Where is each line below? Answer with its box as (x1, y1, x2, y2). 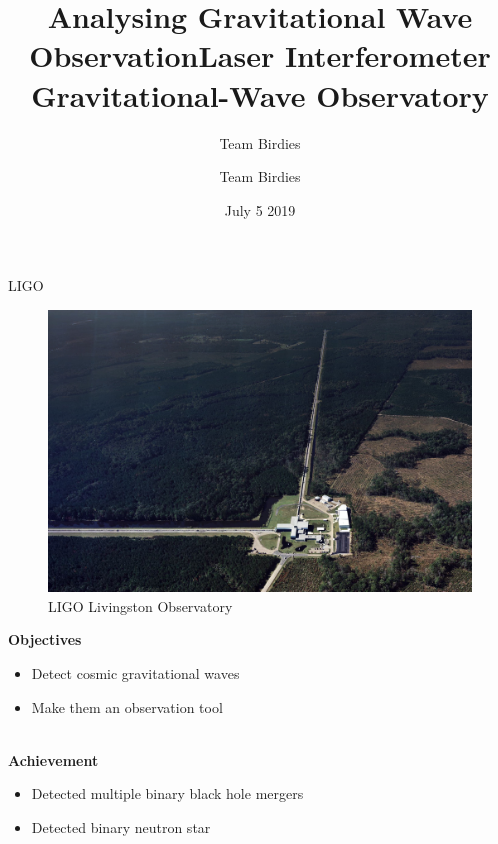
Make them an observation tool (31, 696, 223, 717)
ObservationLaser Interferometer (29, 35, 491, 76)
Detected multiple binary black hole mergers (31, 783, 304, 804)
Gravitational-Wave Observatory (31, 74, 489, 115)
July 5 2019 (224, 199, 296, 220)
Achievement (8, 749, 99, 770)
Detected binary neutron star (31, 817, 211, 838)
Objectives (8, 629, 82, 650)
